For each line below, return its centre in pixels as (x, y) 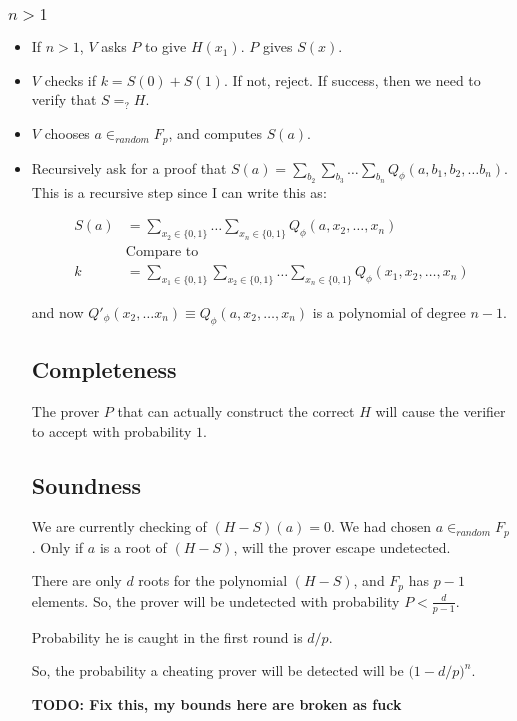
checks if (70, 79)
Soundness (86, 484)
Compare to (162, 252)
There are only (76, 580)
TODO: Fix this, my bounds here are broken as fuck (216, 703)
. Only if (57, 546)
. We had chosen (380, 526)
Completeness (104, 369)
